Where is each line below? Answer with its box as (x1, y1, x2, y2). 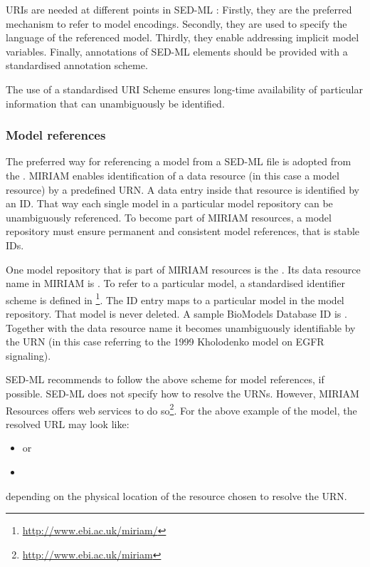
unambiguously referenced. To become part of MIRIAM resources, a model (6, 209, 332, 224)
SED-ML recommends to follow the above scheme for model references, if (6, 372, 324, 387)
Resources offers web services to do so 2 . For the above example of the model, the (6, 400, 357, 417)
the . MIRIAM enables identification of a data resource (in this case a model (6, 167, 339, 182)
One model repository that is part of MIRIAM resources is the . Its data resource (6, 261, 361, 276)
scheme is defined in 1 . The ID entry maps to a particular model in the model (6, 290, 344, 307)
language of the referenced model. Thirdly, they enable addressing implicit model (6, 30, 359, 45)
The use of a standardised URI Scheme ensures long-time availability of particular (6, 81, 363, 96)
